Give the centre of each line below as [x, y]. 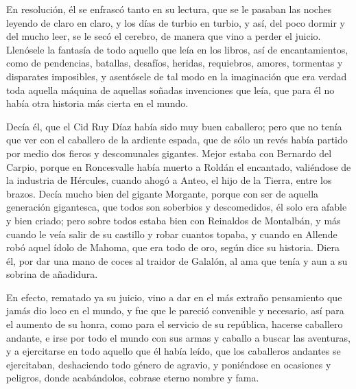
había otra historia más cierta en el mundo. [97, 103]
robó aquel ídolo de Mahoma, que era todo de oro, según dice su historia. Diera [173, 247]
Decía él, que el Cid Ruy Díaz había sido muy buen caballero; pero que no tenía [174, 126]
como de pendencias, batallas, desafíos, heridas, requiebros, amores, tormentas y [175, 63]
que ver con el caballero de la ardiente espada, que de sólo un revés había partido [177, 140]
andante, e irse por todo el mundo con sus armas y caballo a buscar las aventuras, [178, 337]
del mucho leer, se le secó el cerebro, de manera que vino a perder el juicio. [164, 36]
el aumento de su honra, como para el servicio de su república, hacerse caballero [175, 324]
